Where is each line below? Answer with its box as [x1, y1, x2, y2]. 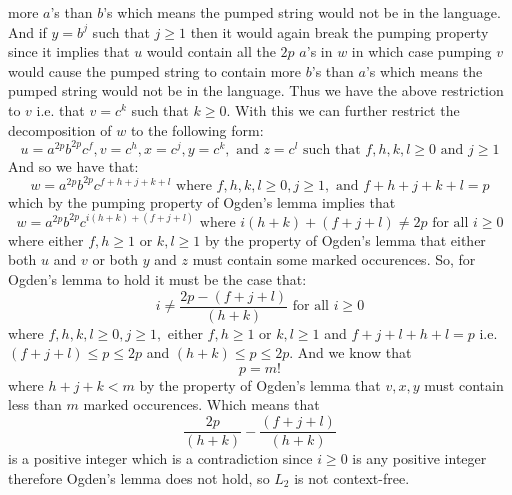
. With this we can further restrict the [226, 99, 460, 120]
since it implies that [8, 41, 130, 62]
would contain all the [146, 41, 276, 62]
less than [8, 394, 62, 415]
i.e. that [36, 99, 85, 120]
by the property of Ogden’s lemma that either [204, 229, 486, 250]
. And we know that [289, 342, 412, 363]
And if [8, 21, 47, 42]
